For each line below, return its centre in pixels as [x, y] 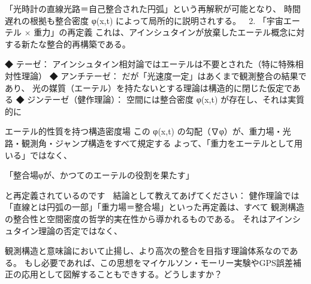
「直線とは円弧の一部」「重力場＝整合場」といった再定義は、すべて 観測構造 [155, 207]
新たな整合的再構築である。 [76, 44]
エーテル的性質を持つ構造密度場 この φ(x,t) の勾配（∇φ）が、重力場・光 [148, 131]
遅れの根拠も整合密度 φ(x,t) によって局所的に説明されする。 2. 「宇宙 [144, 20]
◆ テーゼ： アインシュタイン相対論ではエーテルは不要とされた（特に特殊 [150, 64]
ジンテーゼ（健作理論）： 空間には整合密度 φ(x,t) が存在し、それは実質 [166, 99]
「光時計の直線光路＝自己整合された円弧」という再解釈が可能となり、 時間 [153, 8]
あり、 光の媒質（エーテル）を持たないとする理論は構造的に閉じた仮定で [149, 87]
